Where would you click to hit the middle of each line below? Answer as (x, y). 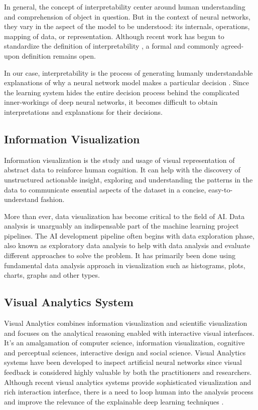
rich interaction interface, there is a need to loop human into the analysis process (129, 392)
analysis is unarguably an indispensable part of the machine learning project (121, 226)
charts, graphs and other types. (52, 275)
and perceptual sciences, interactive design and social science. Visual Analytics (125, 352)
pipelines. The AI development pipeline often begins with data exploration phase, (129, 235)
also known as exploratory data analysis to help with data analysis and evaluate (127, 245)
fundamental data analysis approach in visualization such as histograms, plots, (125, 265)
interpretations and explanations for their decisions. (83, 112)
